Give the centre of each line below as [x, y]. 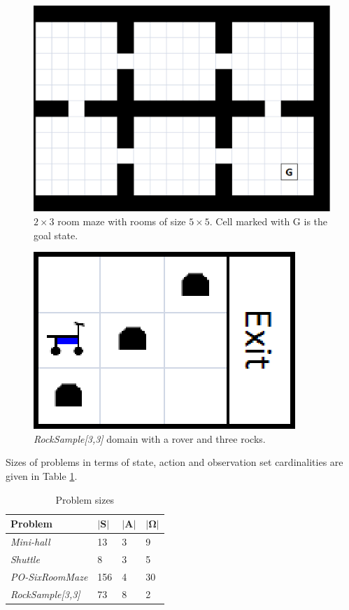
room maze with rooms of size [122, 221]
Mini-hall [30, 541]
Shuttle [25, 559]
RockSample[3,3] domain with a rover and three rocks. [150, 438]
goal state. [56, 235]
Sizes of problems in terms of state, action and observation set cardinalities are [174, 462]
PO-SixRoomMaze [49, 576]
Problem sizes [85, 499]
